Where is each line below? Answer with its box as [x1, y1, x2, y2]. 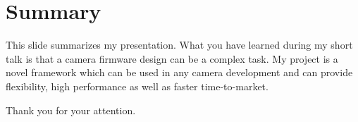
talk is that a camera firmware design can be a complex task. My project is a [6, 51, 338, 66]
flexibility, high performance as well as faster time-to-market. [6, 78, 268, 93]
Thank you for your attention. [6, 102, 136, 117]
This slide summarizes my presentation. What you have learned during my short [6, 37, 353, 52]
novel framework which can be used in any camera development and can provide [6, 65, 353, 80]
